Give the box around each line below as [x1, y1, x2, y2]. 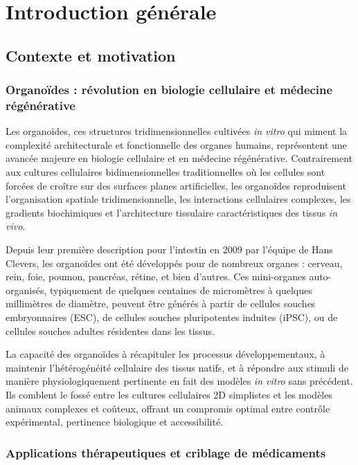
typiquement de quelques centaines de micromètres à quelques [49, 282, 312, 297]
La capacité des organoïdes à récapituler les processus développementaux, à [6, 347, 325, 361]
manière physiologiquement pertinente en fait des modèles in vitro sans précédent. [6, 374, 353, 388]
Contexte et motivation [6, 44, 176, 66]
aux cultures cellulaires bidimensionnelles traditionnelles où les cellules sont [6, 165, 325, 179]
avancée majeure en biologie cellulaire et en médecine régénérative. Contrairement [6, 151, 353, 165]
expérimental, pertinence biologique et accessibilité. [6, 414, 224, 429]
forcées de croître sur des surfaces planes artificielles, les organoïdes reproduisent [6, 178, 346, 192]
